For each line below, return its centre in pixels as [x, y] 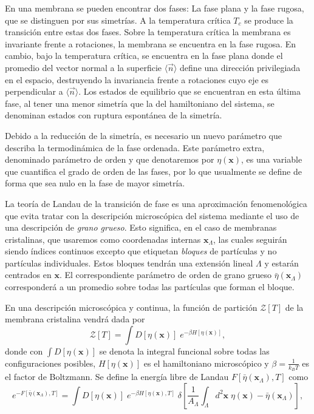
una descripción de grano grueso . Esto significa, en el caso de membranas [141, 227]
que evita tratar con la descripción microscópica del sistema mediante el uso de [152, 215]
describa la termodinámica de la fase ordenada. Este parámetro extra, [135, 147]
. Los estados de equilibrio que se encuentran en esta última [189, 91]
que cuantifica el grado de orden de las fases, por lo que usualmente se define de [153, 171]
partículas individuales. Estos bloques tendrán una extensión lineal [129, 263]
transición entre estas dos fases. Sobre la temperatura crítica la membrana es [148, 32]
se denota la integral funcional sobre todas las [184, 351]
